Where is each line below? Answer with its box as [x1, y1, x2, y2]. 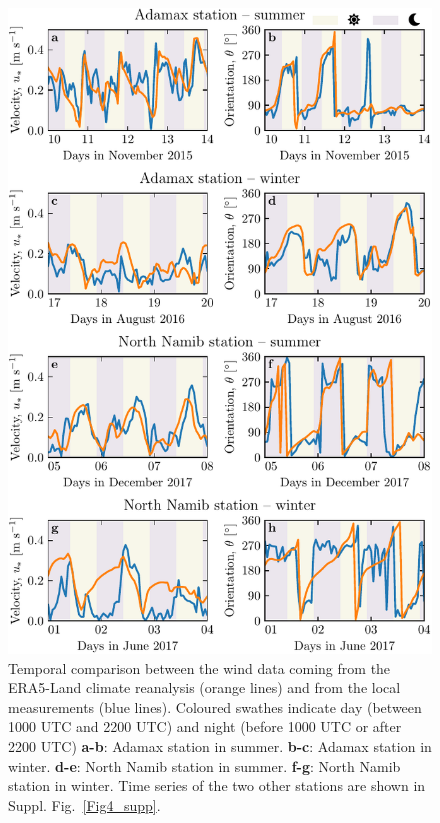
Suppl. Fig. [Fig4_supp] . [8, 794, 161, 815]
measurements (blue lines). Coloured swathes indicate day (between [8, 696, 422, 717]
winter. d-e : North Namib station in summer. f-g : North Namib [8, 755, 401, 776]
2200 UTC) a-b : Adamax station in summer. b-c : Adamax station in [8, 736, 432, 757]
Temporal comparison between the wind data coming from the [8, 657, 391, 678]
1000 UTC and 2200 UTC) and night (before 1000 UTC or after [8, 716, 402, 737]
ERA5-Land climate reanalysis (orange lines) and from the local [8, 677, 401, 698]
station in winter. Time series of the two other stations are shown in [8, 775, 426, 796]
